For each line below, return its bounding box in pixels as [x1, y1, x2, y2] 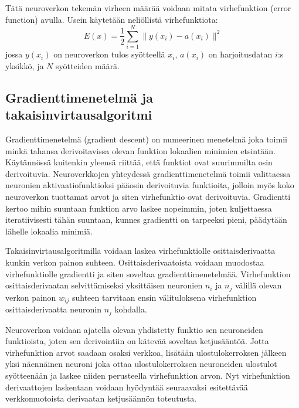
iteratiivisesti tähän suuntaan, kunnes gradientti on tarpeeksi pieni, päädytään [5, 213, 287, 226]
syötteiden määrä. [56, 59, 120, 72]
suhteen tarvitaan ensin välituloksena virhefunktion [72, 291, 257, 303]
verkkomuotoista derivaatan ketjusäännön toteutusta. [5, 392, 197, 404]
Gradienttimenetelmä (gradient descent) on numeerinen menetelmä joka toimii [5, 133, 287, 145]
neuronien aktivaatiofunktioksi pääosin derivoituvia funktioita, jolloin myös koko [5, 179, 294, 191]
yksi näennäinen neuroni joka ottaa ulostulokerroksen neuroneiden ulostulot [5, 358, 277, 370]
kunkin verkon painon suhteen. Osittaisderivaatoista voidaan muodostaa [5, 256, 264, 268]
